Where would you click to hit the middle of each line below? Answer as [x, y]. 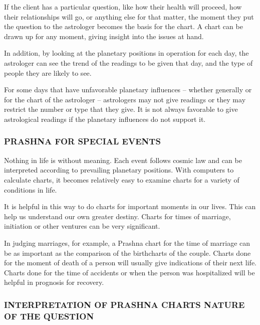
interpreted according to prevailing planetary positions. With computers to [119, 170]
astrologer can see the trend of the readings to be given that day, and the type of [128, 62]
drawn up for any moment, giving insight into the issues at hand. [104, 36]
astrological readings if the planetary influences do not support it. [105, 119]
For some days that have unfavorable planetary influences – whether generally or [128, 90]
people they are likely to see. [48, 72]
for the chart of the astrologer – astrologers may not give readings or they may [125, 99]
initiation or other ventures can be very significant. [82, 226]
